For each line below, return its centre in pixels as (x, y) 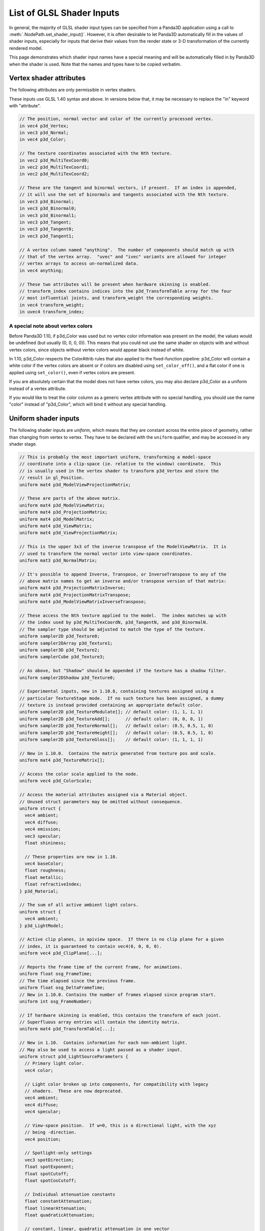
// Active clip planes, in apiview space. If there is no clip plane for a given (122, 939)
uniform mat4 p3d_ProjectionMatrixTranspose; (75, 595)
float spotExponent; (49, 1167)
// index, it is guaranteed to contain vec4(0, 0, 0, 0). (91, 946)
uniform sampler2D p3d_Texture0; (60, 636)
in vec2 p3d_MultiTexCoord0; (54, 160)
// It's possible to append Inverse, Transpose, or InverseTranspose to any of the (123, 574)
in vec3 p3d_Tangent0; (47, 229)
